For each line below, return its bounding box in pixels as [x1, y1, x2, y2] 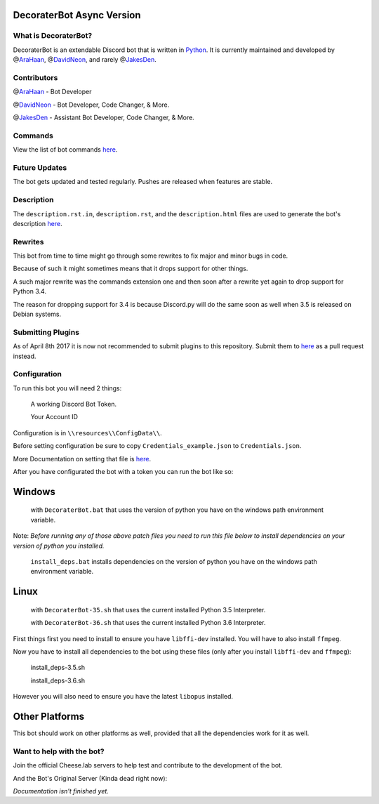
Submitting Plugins [13, 327, 80, 337]
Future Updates [13, 162, 67, 172]
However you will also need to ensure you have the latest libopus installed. [13, 692, 234, 701]
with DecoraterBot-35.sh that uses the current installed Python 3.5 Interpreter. [30, 605, 266, 614]
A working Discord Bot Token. [30, 400, 117, 409]
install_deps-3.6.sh [30, 676, 86, 685]
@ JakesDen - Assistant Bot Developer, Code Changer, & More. [13, 113, 194, 122]
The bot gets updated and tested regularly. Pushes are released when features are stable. [13, 178, 273, 186]
